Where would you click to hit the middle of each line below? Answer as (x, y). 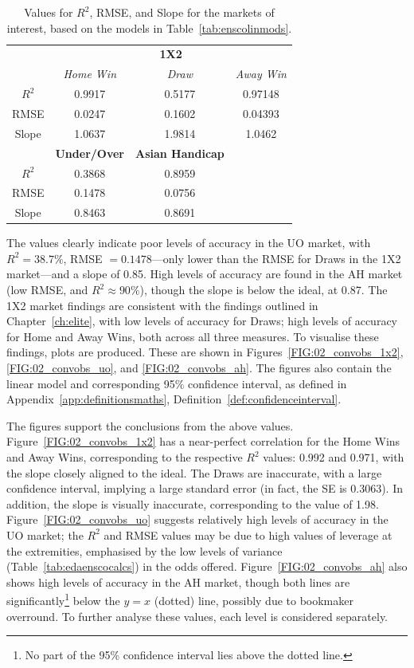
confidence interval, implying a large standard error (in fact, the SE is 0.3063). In (205, 488)
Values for (49, 12)
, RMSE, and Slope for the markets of (182, 12)
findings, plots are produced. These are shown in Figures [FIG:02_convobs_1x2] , (205, 352)
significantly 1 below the (63, 599)
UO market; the (45, 534)
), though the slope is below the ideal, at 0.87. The (264, 290)
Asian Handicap (180, 153)
